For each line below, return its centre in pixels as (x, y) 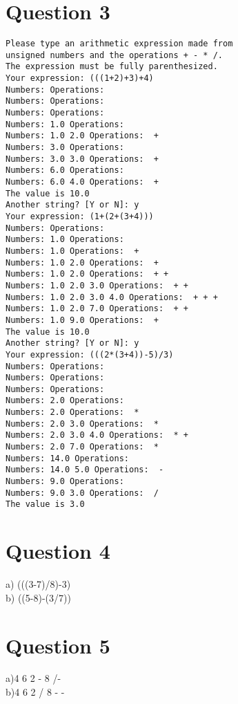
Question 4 (58, 551)
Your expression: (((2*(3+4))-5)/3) (90, 354)
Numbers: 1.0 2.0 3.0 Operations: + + (97, 285)
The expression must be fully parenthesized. (112, 67)
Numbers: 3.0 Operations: (65, 148)
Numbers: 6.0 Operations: (65, 170)
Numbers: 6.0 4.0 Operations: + (82, 182)
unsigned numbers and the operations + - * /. (114, 55)
